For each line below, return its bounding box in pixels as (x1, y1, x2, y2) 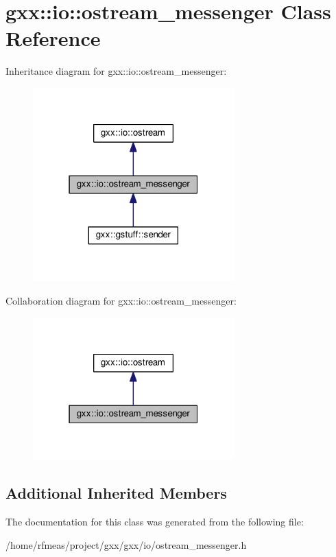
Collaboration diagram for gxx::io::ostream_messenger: (5, 293, 237, 307)
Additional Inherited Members (5, 482, 227, 503)
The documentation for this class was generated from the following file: (5, 514, 304, 529)
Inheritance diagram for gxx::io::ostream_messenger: (5, 64, 227, 78)
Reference (5, 24, 101, 52)
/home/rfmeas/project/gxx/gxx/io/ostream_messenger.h (5, 537, 247, 552)
